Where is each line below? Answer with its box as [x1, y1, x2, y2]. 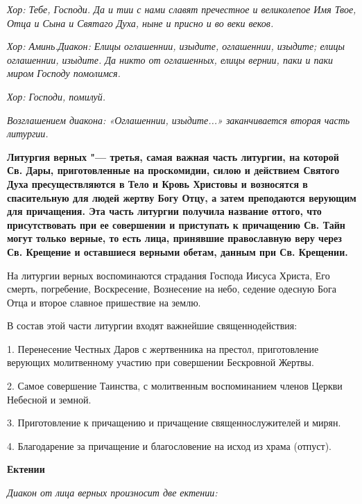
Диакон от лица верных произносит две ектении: [7, 485, 218, 500]
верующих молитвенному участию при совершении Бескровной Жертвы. [7, 355, 314, 370]
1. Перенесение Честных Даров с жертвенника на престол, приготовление [7, 341, 319, 356]
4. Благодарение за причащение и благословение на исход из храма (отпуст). [7, 438, 332, 453]
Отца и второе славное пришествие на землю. [7, 295, 201, 309]
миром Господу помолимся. [7, 66, 121, 80]
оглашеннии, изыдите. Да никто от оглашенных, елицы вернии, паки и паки [7, 52, 334, 67]
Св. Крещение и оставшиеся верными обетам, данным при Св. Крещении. [7, 244, 348, 259]
